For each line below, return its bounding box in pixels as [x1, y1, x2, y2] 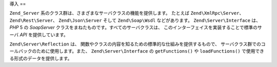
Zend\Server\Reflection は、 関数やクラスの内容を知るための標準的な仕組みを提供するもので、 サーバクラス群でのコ [9, 41, 266, 47]
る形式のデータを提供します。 [9, 55, 72, 61]
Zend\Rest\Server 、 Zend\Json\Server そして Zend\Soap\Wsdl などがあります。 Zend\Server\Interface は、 [9, 17, 261, 23]
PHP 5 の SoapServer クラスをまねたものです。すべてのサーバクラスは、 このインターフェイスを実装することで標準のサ [9, 25, 262, 31]
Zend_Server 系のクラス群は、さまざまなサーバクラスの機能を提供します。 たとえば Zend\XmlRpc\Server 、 [9, 10, 244, 16]
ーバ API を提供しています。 [9, 31, 69, 38]
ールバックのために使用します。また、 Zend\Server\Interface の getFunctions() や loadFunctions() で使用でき [9, 48, 264, 54]
